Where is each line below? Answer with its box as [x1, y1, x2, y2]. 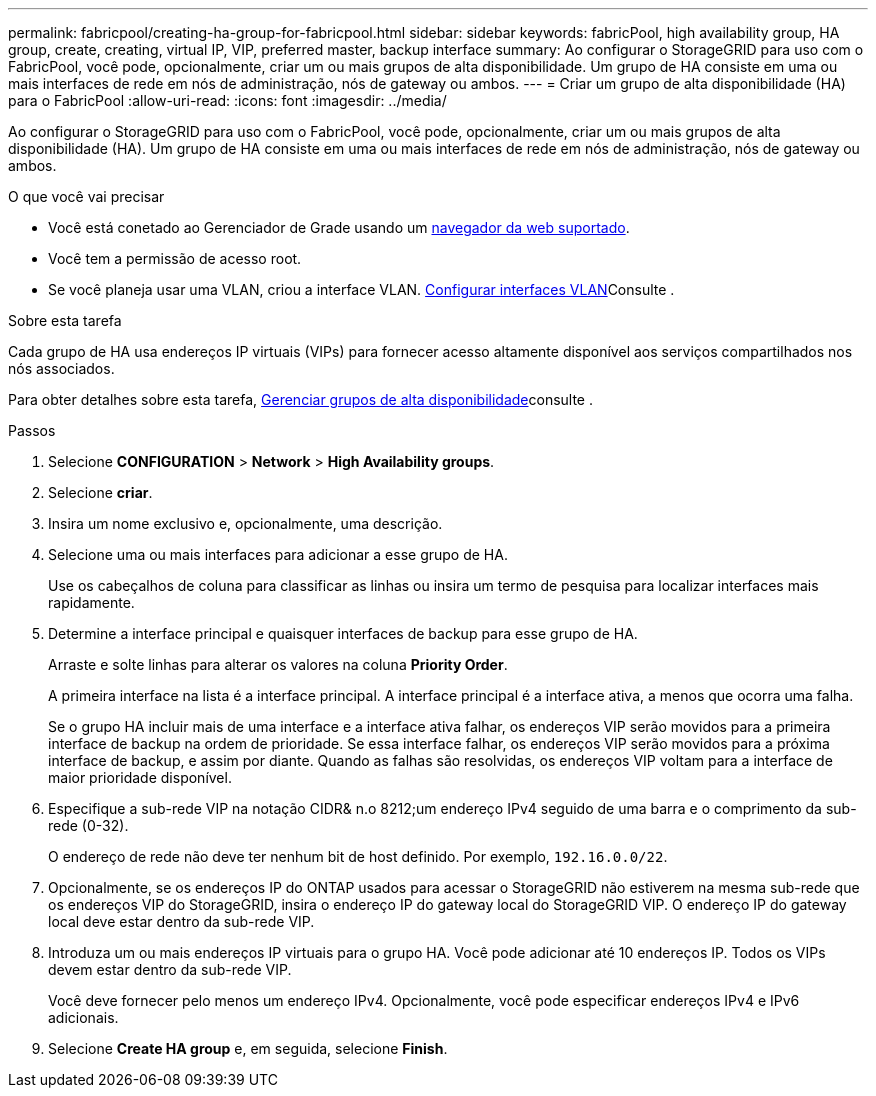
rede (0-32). [48, 817, 129, 834]
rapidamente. [48, 594, 135, 611]
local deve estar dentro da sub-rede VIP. [48, 913, 315, 930]
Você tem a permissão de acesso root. [48, 250, 302, 267]
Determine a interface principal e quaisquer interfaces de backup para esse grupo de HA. [48, 625, 638, 642]
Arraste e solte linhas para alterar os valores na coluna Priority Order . [48, 656, 508, 673]
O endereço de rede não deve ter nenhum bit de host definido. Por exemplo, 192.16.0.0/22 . [48, 848, 668, 865]
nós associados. [8, 360, 115, 377]
